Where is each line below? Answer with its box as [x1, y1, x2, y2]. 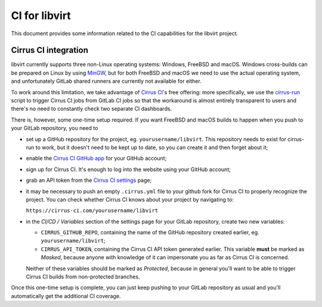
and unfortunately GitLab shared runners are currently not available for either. [11, 77, 202, 85]
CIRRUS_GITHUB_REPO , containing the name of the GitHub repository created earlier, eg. [41, 229, 259, 236]
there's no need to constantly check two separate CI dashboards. [11, 105, 172, 113]
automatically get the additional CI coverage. [11, 292, 121, 299]
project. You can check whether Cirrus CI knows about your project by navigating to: [26, 196, 234, 203]
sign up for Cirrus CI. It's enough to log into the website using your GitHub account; [26, 166, 231, 173]
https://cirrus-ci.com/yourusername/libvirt [26, 207, 159, 214]
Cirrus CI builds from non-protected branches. [26, 273, 140, 280]
